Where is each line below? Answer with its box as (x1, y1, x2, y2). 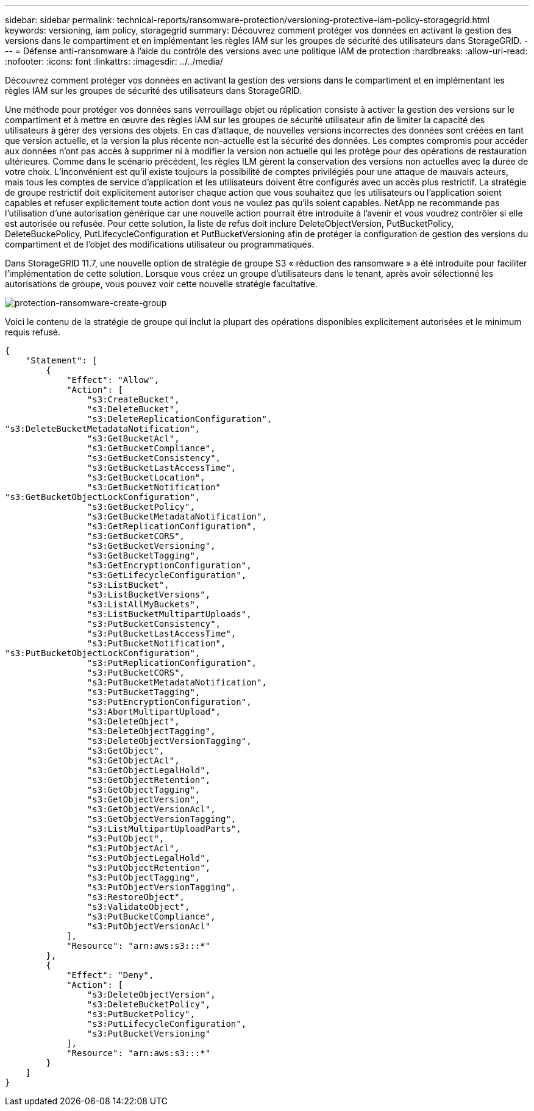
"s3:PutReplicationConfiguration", (87, 658, 257, 668)
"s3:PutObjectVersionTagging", (87, 882, 237, 892)
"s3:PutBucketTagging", (87, 687, 201, 697)
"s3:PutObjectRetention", (87, 863, 211, 873)
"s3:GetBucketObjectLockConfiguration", (5, 492, 201, 502)
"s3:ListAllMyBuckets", (87, 599, 201, 609)
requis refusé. (5, 327, 61, 337)
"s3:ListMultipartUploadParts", (87, 824, 241, 834)
